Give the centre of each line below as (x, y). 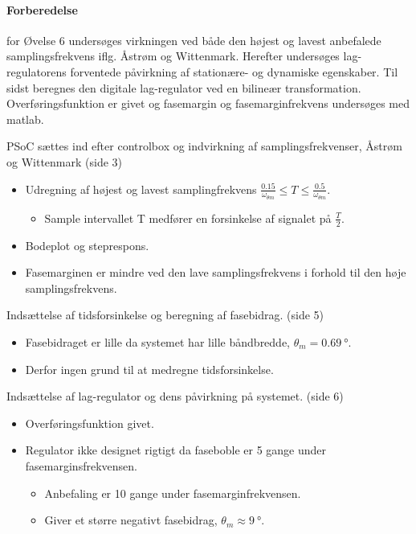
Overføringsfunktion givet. (90, 423)
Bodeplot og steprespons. (87, 245)
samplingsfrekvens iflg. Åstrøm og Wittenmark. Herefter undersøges (173, 56)
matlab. (25, 119)
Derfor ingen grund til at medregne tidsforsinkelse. (149, 369)
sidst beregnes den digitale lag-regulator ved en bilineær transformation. (184, 87)
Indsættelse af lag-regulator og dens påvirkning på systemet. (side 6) (175, 396)
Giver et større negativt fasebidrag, (131, 520)
